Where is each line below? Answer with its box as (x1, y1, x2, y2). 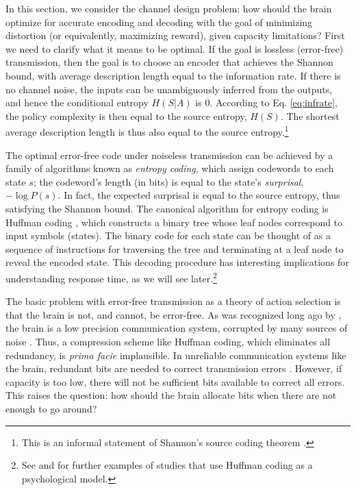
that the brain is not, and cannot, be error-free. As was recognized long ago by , (5, 307, 342, 321)
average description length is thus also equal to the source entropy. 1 (5, 123, 289, 138)
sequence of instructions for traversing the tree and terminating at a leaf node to (5, 241, 344, 256)
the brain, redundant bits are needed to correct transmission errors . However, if (5, 361, 342, 376)
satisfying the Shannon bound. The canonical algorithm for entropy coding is (5, 201, 329, 215)
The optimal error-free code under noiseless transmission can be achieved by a (5, 147, 333, 162)
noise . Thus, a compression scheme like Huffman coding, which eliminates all (5, 334, 331, 348)
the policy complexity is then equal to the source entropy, (5, 108, 247, 123)
